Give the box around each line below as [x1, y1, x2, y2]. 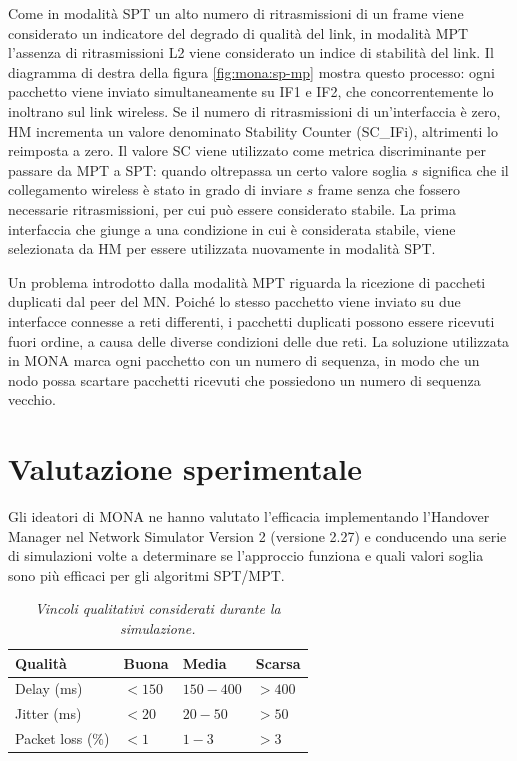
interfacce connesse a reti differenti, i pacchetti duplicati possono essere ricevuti [8, 310, 495, 331]
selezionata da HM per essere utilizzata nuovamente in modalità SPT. [8, 238, 436, 259]
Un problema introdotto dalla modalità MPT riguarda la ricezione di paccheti [8, 271, 486, 292]
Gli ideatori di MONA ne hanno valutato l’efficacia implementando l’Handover [8, 506, 490, 526]
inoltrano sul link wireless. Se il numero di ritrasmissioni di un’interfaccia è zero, [8, 100, 501, 121]
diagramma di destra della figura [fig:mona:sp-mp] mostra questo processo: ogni [8, 61, 495, 82]
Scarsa [255, 652, 301, 673]
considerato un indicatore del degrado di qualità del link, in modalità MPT [8, 22, 469, 43]
